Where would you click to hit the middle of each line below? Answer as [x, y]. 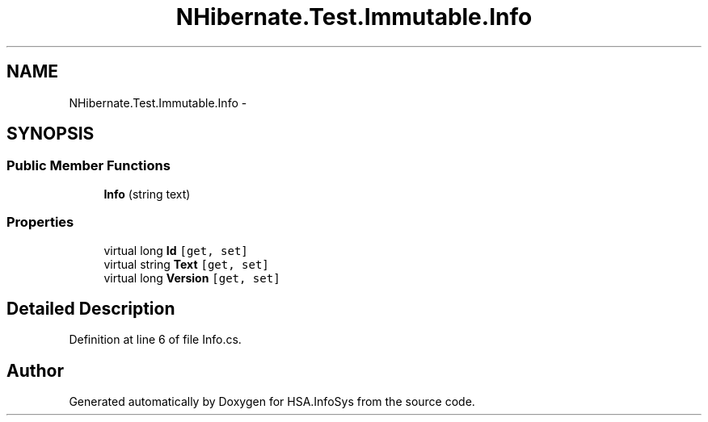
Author [35, 370]
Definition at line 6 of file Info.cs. [155, 340]
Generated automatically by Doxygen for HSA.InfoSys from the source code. [272, 402]
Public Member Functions [88, 166]
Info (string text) [147, 194]
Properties [40, 222]
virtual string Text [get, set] [186, 264]
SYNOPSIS [51, 134]
